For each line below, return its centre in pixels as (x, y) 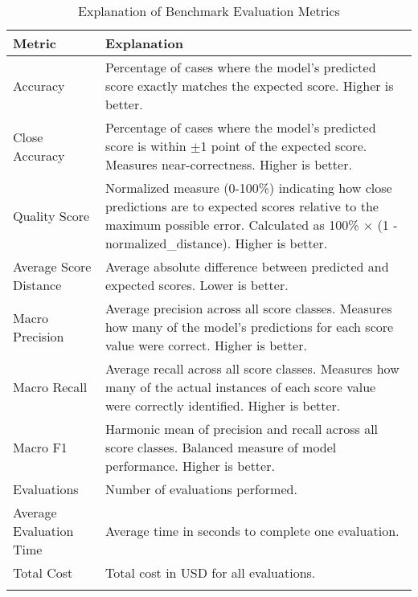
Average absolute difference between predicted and (247, 266)
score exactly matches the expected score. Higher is (249, 86)
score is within (145, 146)
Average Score (52, 266)
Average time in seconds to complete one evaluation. (252, 531)
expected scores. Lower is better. (197, 285)
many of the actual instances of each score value (240, 387)
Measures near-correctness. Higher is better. (228, 164)
